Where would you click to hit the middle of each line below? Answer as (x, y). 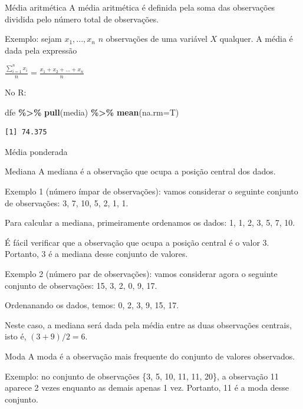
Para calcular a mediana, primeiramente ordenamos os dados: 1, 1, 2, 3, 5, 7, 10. (150, 222)
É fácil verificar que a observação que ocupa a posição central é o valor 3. (137, 242)
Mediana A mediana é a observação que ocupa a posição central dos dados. (140, 171)
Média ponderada (36, 151)
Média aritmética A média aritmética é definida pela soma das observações (140, 7)
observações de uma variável (157, 39)
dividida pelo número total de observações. (82, 19)
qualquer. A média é (256, 39)
